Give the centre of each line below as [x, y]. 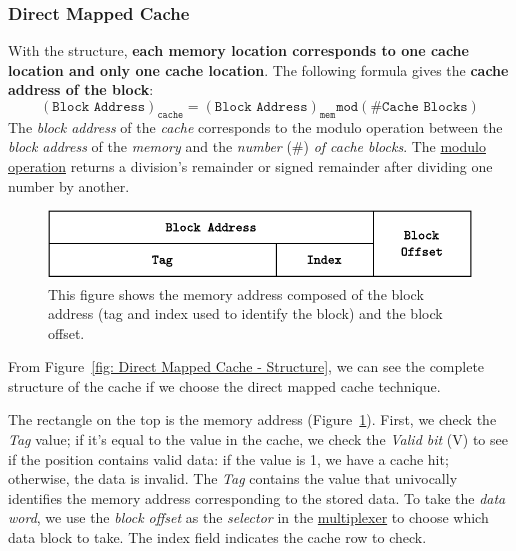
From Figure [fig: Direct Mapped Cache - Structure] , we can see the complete [246, 366]
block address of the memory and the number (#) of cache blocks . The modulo [247, 146]
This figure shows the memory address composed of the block [236, 293]
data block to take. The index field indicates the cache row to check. [217, 537]
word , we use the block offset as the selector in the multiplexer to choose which [248, 517]
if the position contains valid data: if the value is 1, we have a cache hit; [228, 458]
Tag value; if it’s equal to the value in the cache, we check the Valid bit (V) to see [258, 439]
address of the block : [81, 89]
